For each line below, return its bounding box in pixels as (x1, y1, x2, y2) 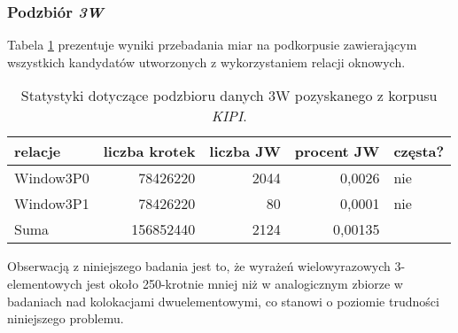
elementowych (7, 275, 82, 292)
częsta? (393, 141, 445, 162)
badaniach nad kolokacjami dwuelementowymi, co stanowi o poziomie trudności (7, 291, 439, 310)
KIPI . (211, 105, 247, 127)
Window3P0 (14, 167, 89, 189)
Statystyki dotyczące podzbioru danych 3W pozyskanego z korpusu (20, 85, 438, 106)
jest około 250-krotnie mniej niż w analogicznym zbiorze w (86, 275, 403, 292)
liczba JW (209, 141, 281, 162)
